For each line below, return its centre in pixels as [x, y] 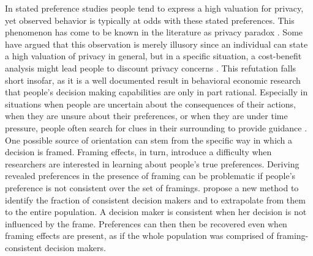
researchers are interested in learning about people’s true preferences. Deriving [152, 163]
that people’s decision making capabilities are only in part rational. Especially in [156, 92]
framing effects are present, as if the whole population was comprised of [139, 236]
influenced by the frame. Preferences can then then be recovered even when [146, 223]
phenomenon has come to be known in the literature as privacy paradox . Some [154, 32]
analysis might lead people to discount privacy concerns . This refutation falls [151, 68]
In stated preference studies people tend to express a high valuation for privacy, [154, 8]
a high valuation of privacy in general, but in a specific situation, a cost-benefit [153, 56]
